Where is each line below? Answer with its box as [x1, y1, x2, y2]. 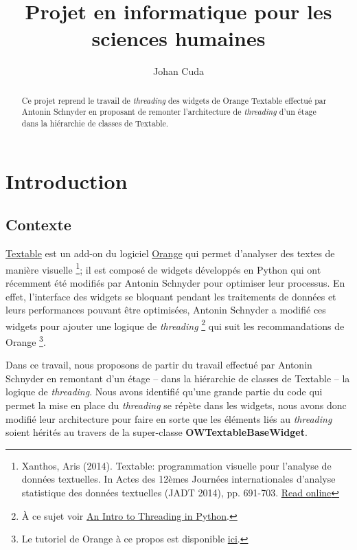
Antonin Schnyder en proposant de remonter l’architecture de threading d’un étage [21, 106, 316, 118]
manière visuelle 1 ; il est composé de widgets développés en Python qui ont [5, 260, 321, 276]
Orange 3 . [5, 332, 46, 349]
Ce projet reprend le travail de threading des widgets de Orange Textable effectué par [21, 94, 327, 106]
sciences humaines [91, 24, 266, 52]
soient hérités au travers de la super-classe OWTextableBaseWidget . [5, 425, 308, 439]
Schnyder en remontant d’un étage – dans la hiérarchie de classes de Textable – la [5, 371, 350, 385]
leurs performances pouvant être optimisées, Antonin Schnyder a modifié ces [5, 302, 326, 317]
